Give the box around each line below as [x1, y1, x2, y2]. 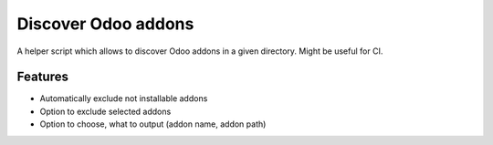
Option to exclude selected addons [39, 106, 172, 117]
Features [16, 69, 68, 85]
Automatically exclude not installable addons [39, 93, 208, 104]
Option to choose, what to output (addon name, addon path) [39, 119, 267, 129]
